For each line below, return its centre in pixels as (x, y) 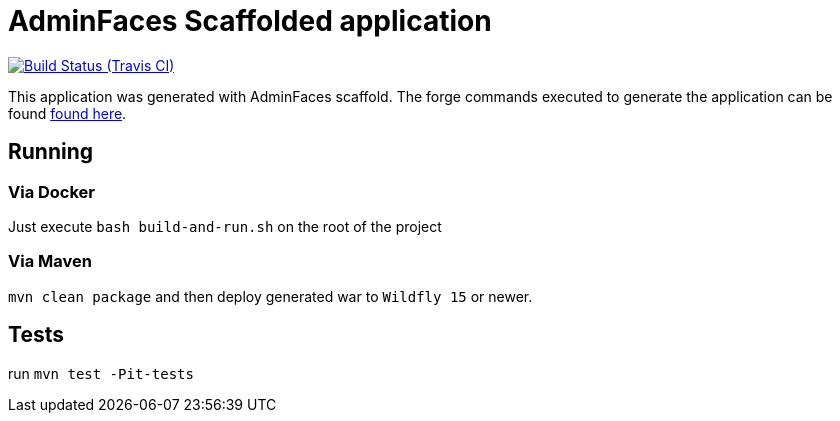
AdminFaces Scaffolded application (250, 21)
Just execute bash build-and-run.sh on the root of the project (225, 226)
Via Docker (52, 191)
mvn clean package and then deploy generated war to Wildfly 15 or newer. (270, 296)
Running (51, 152)
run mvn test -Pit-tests (101, 373)
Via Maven (50, 261)
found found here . (67, 113)
